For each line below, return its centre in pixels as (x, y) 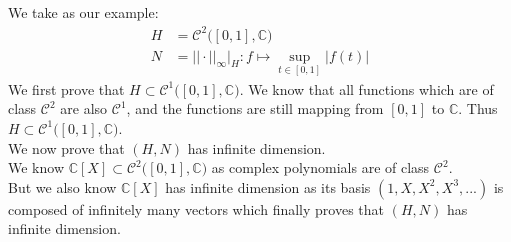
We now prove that (66, 147)
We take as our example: (83, 12)
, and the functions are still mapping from (255, 108)
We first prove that (66, 88)
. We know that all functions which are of (366, 88)
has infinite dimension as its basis (268, 186)
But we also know (62, 186)
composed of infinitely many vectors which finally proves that (196, 208)
